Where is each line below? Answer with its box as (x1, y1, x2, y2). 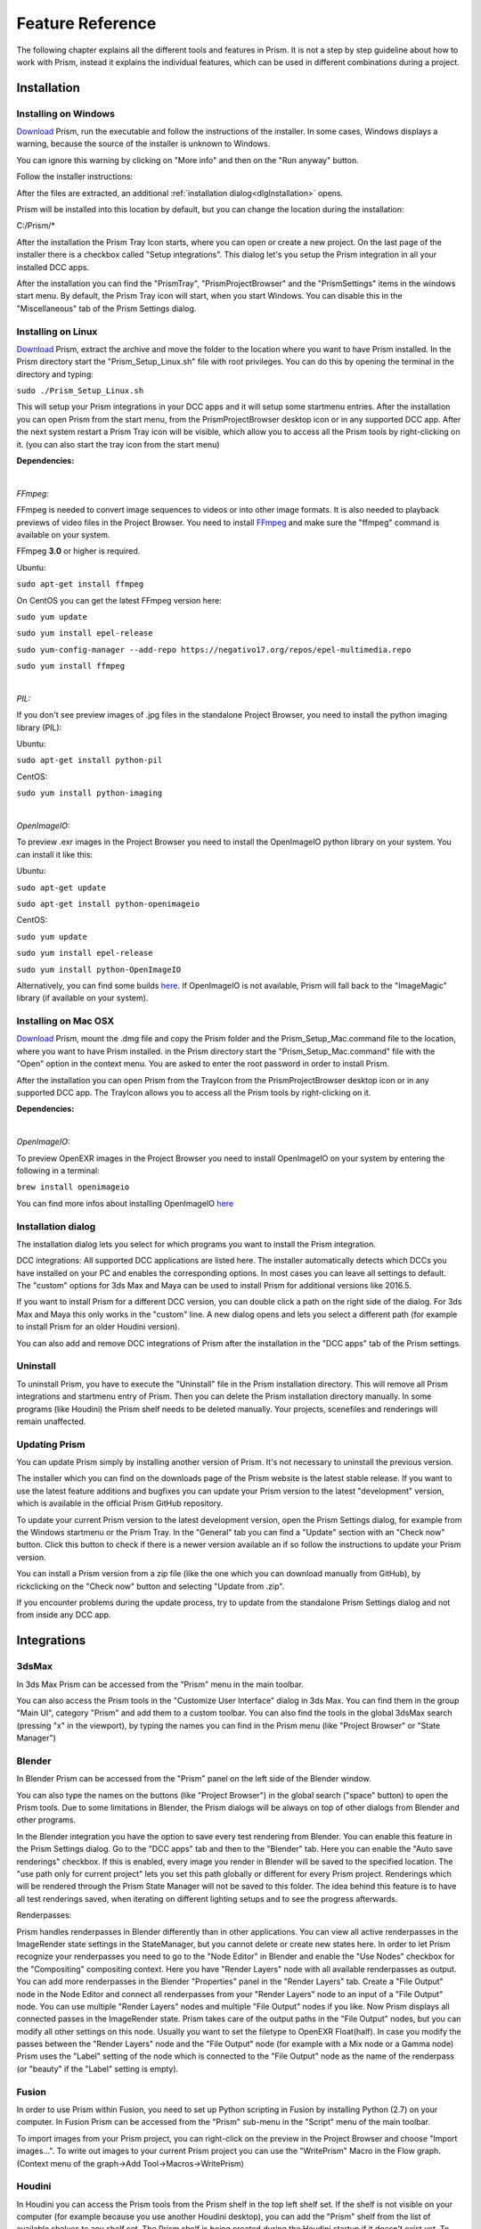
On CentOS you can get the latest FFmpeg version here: (16, 595, 222, 605)
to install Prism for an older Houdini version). (16, 1321, 180, 1332)
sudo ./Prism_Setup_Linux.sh (16, 386, 144, 396)
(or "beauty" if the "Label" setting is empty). (16, 2063, 179, 2074)
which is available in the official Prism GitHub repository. (16, 1498, 224, 1509)
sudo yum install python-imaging (16, 788, 163, 798)
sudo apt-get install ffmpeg (16, 580, 144, 589)
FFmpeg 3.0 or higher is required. (16, 546, 141, 556)
